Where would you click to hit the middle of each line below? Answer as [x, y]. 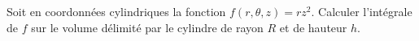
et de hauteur [313, 27]
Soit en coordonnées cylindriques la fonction [116, 11]
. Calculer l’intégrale [362, 11]
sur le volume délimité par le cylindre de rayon [147, 27]
